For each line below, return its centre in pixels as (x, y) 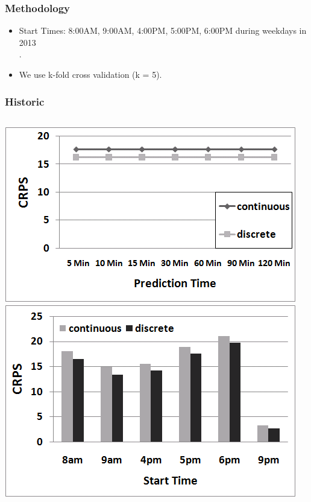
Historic (25, 101)
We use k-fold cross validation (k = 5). (90, 74)
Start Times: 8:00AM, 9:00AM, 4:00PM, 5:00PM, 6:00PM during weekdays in (163, 30)
